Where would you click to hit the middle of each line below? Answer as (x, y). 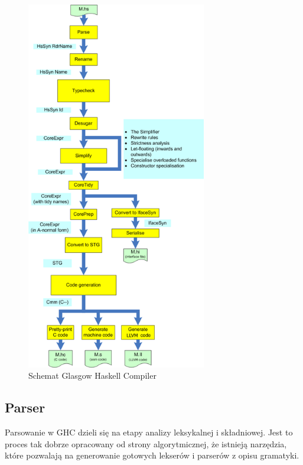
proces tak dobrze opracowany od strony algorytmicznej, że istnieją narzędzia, (146, 443)
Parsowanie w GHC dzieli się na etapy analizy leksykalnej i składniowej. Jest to (149, 432)
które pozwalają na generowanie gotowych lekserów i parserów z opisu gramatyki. (152, 455)
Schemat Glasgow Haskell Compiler (92, 375)
